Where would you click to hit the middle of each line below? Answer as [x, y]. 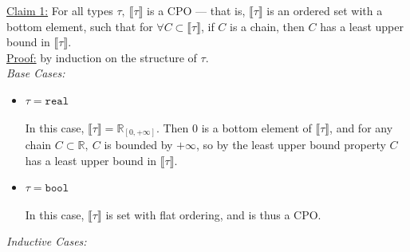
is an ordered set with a [325, 10]
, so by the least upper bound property [291, 145]
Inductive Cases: [47, 241]
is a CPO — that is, [196, 10]
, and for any [361, 127]
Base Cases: [36, 73]
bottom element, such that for [80, 26]
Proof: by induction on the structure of [102, 57]
